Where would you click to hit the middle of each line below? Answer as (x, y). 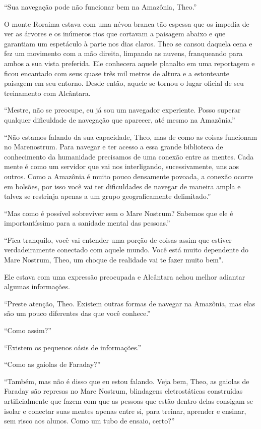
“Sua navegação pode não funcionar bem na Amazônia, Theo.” (101, 7)
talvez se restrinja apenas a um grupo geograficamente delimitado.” (108, 196)
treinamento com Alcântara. (47, 93)
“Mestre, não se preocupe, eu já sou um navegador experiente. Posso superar (122, 110)
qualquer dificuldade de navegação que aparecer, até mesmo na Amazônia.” (120, 119)
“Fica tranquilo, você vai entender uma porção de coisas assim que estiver (118, 239)
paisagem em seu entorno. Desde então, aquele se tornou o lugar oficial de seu (124, 83)
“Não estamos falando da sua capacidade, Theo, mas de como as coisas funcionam (131, 137)
